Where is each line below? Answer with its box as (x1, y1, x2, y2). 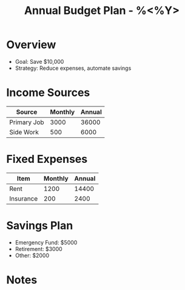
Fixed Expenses (6, 153, 88, 166)
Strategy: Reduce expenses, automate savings (15, 64, 132, 72)
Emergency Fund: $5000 (15, 238, 78, 246)
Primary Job (9, 118, 44, 126)
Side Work (9, 128, 39, 136)
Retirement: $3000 (15, 245, 62, 252)
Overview (6, 38, 56, 52)
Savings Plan (6, 219, 73, 232)
